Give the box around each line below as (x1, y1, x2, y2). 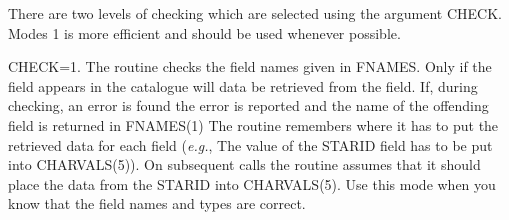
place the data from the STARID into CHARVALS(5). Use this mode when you (8, 173, 496, 194)
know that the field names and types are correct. (8, 193, 306, 214)
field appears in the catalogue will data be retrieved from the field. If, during (8, 75, 478, 96)
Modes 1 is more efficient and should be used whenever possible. (8, 22, 401, 43)
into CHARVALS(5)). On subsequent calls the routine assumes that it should (8, 154, 481, 175)
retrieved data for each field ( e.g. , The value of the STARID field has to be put (8, 134, 493, 155)
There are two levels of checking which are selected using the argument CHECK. (8, 3, 503, 23)
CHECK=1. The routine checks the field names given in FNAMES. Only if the (8, 56, 492, 77)
